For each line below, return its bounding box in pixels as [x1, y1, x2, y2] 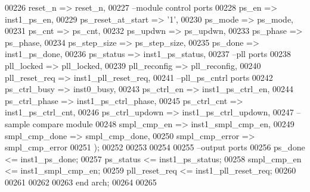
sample [5, 117, 30, 130]
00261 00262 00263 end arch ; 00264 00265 [5, 175, 157, 188]
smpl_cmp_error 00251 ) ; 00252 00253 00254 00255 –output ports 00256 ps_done [5, 141, 305, 153]
